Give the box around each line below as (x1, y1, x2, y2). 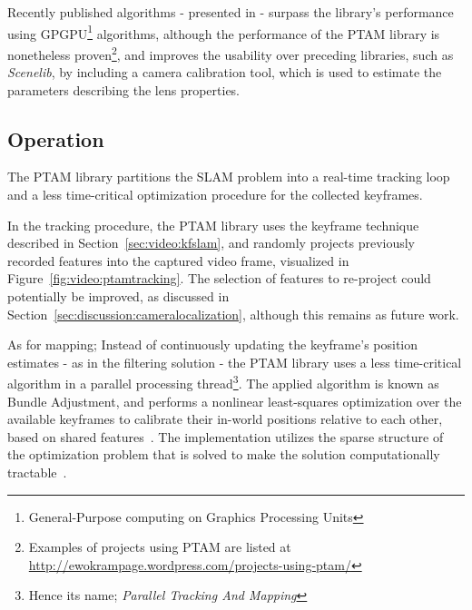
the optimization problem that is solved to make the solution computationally (7, 445, 440, 464)
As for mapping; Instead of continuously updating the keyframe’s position (7, 335, 418, 354)
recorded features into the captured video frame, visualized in (7, 251, 349, 270)
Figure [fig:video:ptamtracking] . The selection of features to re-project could (7, 269, 431, 288)
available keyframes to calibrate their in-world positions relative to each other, (7, 409, 443, 428)
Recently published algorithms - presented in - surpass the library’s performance (7, 3, 454, 21)
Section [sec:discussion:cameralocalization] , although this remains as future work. (7, 304, 459, 323)
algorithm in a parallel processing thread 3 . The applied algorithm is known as (7, 371, 439, 393)
